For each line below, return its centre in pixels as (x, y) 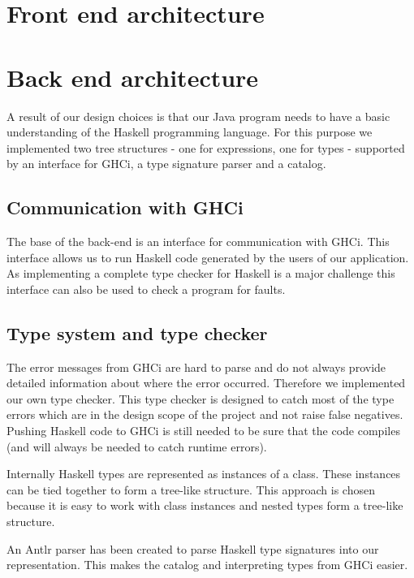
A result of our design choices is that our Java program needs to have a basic (198, 116)
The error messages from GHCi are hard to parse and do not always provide (196, 367)
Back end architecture (133, 77)
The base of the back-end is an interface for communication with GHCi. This (198, 242)
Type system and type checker (137, 332)
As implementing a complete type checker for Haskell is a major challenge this (201, 273)
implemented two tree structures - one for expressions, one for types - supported (206, 147)
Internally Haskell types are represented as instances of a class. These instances (204, 474)
